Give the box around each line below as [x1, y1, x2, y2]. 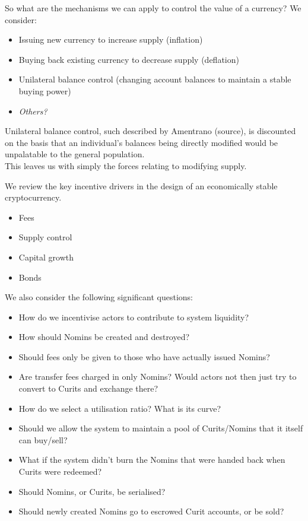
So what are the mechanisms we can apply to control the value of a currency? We [5, 2, 301, 14]
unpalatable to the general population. [5, 148, 145, 160]
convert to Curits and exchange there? [18, 382, 158, 395]
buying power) [18, 84, 71, 97]
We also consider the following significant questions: [5, 291, 193, 303]
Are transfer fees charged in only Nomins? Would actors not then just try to [18, 370, 297, 383]
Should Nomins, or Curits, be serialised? [18, 485, 166, 497]
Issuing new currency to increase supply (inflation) [18, 33, 203, 46]
